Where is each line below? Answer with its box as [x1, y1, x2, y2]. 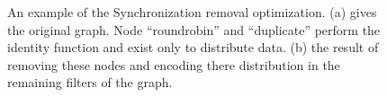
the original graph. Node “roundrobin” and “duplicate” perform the [7, 20, 381, 39]
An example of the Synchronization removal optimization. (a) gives [7, 3, 377, 21]
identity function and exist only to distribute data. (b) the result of [7, 38, 379, 57]
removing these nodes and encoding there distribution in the [7, 55, 340, 74]
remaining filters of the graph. [7, 73, 173, 92]
